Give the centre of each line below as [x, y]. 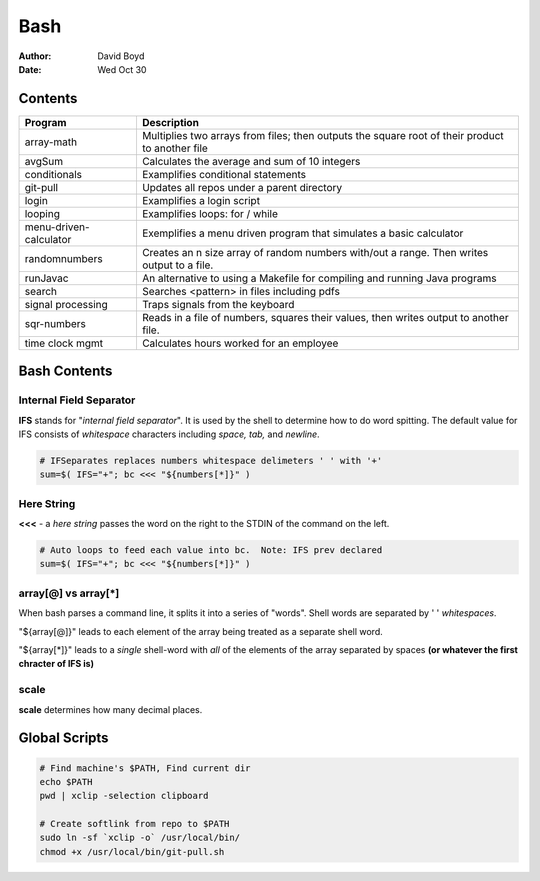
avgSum [44, 161]
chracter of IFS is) [56, 664]
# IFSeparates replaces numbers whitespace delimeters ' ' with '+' [211, 460]
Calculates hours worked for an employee [240, 343]
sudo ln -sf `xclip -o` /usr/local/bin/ [139, 838]
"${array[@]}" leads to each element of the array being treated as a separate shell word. [201, 631]
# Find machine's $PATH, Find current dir [145, 768]
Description [170, 122]
